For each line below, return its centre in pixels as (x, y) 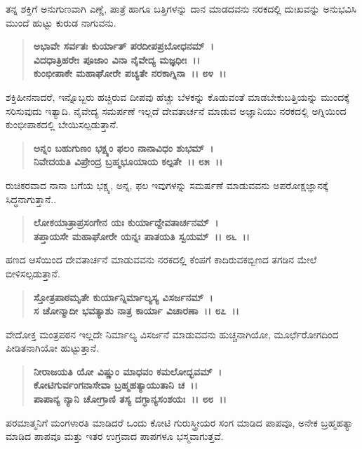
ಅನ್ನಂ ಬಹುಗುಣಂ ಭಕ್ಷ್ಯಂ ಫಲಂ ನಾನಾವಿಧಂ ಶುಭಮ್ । (123, 147)
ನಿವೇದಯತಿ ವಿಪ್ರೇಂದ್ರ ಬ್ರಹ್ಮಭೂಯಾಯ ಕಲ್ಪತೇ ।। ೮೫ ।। (128, 161)
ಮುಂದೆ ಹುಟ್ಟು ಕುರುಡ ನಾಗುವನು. (61, 22)
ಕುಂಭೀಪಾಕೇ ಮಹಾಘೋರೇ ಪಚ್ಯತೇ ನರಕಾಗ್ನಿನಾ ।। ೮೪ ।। (130, 73)
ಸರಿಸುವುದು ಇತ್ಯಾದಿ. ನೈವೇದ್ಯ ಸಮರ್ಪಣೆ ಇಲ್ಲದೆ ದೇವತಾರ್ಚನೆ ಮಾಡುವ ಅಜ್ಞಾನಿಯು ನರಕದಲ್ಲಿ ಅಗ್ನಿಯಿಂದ (176, 110)
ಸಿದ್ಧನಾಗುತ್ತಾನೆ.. (31, 199)
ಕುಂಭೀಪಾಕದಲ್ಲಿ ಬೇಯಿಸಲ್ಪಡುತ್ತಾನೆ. (62, 124)
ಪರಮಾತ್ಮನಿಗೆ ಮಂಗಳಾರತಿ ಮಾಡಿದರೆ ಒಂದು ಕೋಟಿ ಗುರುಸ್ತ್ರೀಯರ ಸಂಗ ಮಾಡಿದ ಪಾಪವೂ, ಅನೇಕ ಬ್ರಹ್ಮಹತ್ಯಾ (180, 422)
